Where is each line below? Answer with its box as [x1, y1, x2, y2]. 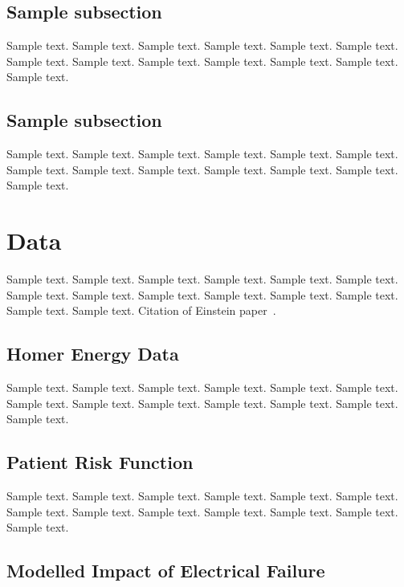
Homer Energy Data [6, 341, 179, 366]
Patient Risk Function [6, 450, 194, 475]
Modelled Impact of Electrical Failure [6, 558, 325, 583]
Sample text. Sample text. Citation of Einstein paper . [6, 302, 276, 319]
